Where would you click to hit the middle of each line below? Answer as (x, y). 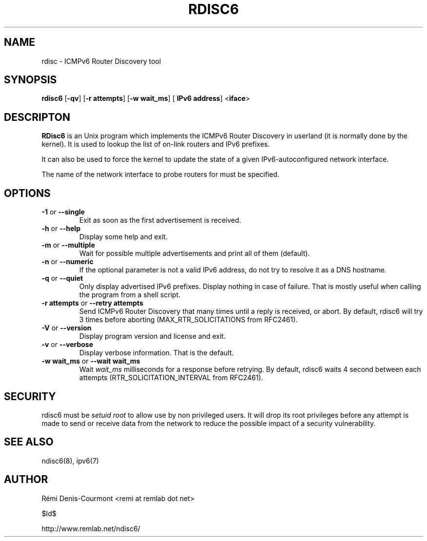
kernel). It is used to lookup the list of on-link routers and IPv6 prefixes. (156, 144)
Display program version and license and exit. (152, 336)
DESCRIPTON (37, 117)
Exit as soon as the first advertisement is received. (160, 220)
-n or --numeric (68, 262)
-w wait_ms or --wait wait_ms (91, 361)
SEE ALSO (29, 442)
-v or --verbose (67, 345)
